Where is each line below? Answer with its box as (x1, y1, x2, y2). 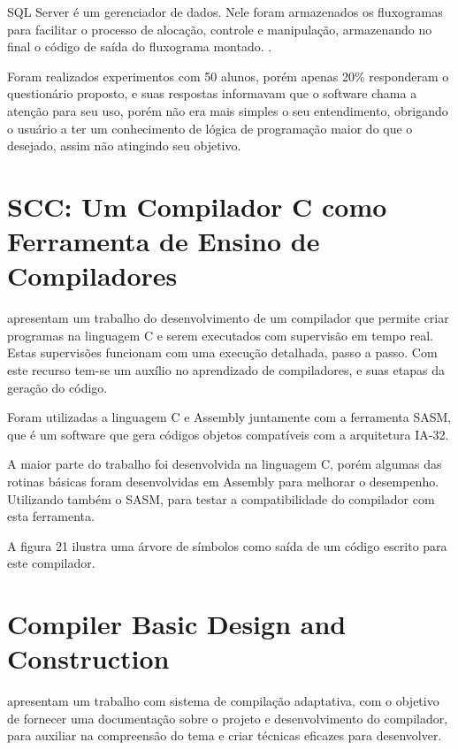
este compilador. (7, 554, 95, 572)
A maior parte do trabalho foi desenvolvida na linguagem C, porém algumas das (7, 455, 442, 473)
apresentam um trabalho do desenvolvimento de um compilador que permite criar (7, 309, 449, 327)
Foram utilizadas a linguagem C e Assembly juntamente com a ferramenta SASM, (7, 408, 452, 426)
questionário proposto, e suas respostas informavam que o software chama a (7, 84, 417, 103)
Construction (7, 640, 170, 677)
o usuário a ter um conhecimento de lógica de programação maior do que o (7, 119, 413, 137)
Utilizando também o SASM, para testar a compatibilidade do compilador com (7, 489, 435, 508)
